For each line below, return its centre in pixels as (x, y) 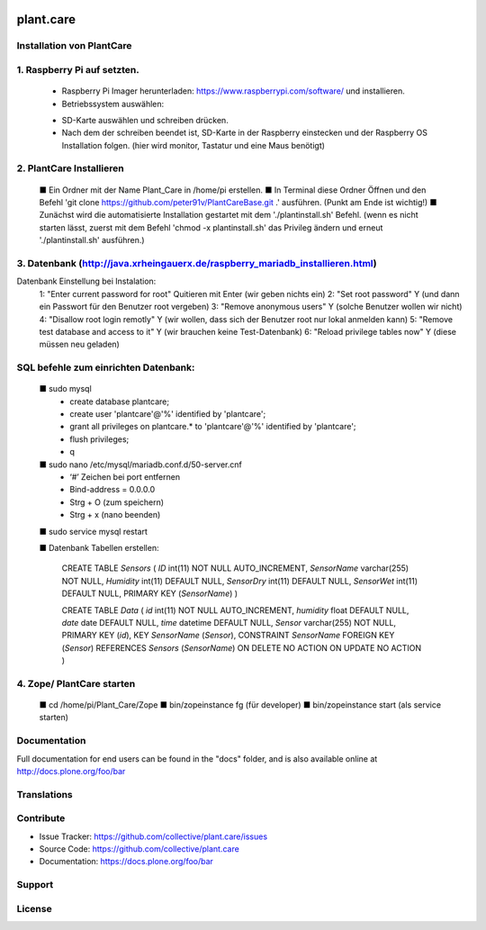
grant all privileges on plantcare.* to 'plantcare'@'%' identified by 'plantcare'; (213, 427)
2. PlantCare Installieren (71, 168)
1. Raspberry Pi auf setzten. (78, 69)
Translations (45, 794)
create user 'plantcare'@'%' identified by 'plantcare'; (168, 414)
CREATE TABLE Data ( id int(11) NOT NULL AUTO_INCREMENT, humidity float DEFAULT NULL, (235, 610)
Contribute (41, 818)
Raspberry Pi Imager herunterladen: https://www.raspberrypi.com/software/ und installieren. (233, 91)
